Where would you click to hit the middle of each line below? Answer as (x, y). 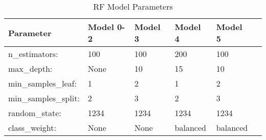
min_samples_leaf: (42, 83)
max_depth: (30, 68)
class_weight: (32, 128)
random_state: (35, 113)
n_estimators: (33, 54)
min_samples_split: (44, 98)
